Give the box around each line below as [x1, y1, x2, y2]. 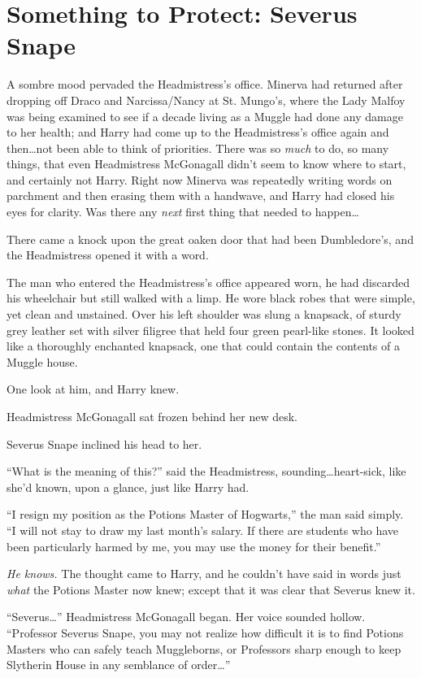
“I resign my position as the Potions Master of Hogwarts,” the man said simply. [7, 506, 404, 523]
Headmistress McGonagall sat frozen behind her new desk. [7, 408, 297, 424]
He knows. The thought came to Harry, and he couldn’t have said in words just [7, 565, 401, 582]
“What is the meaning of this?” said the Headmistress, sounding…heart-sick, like [7, 463, 406, 480]
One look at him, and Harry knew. [7, 380, 180, 398]
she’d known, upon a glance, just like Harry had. [7, 478, 250, 495]
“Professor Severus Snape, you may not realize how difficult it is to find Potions [7, 624, 404, 641]
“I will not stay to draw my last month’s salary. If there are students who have [7, 521, 399, 538]
